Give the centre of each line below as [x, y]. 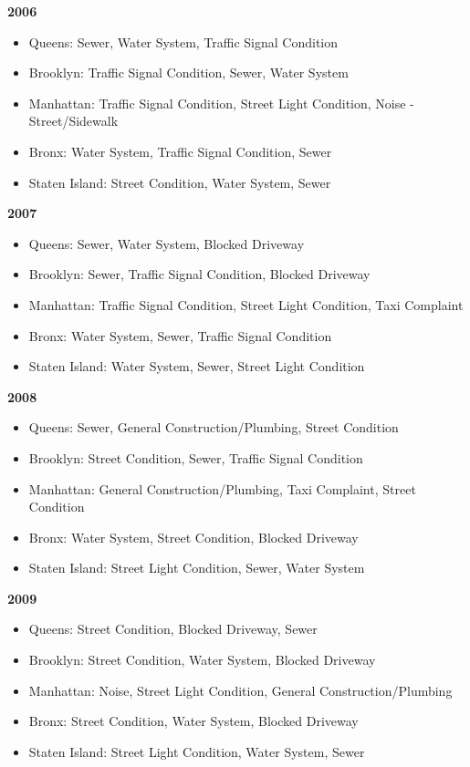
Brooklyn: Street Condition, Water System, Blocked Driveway [202, 660]
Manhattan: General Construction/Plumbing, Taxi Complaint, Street [222, 488]
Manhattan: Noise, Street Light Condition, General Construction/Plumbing [240, 690]
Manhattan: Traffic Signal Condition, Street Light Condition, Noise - [221, 103]
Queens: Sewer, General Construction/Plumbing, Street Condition [214, 427]
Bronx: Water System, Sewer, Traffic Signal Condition [180, 335]
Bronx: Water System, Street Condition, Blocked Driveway [193, 537]
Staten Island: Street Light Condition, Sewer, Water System [197, 568]
